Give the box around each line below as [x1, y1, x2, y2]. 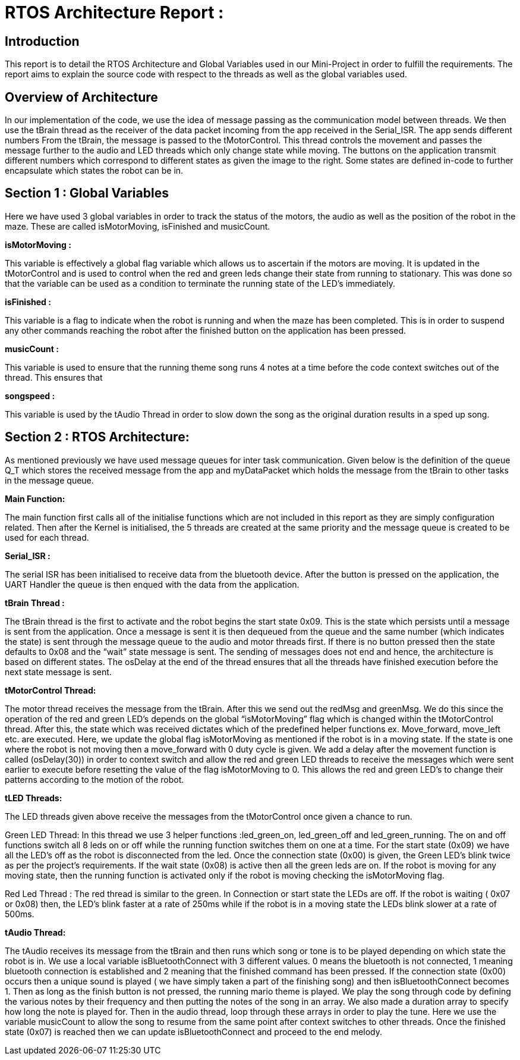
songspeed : [5, 390, 55, 401]
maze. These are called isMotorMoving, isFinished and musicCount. [5, 221, 270, 231]
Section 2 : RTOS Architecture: [5, 429, 190, 445]
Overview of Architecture [5, 89, 158, 105]
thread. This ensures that [5, 372, 103, 382]
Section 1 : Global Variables [5, 186, 169, 201]
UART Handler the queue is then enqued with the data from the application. [5, 579, 300, 589]
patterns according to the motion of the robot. [5, 774, 184, 785]
